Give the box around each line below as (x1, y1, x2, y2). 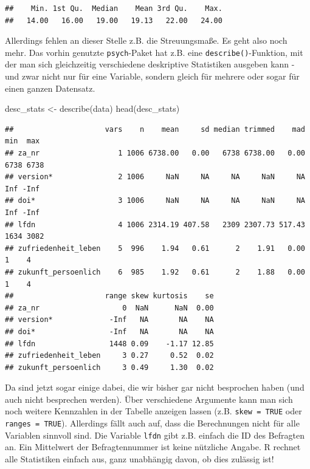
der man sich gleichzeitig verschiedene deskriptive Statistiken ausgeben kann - (5, 58, 295, 70)
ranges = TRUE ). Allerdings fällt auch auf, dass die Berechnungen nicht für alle (5, 417, 300, 430)
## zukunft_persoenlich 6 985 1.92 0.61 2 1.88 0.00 (5, 267, 305, 276)
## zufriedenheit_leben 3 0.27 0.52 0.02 (5, 351, 214, 360)
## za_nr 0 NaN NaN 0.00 (5, 303, 214, 312)
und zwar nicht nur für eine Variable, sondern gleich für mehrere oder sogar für (5, 70, 300, 83)
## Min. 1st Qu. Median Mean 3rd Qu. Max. (5, 4, 222, 13)
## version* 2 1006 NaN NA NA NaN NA (5, 173, 305, 182)
